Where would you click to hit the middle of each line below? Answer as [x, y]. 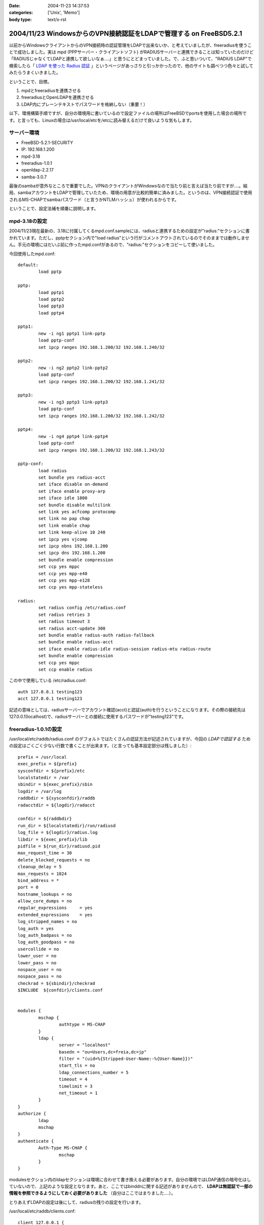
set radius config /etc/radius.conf [82, 608]
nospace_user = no [40, 969]
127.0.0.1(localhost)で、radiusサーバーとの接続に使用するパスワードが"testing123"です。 [98, 716]
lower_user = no [37, 956]
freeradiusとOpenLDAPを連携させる [58, 98]
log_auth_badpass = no [45, 935]
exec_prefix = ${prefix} [47, 764]
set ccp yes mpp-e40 [63, 574]
